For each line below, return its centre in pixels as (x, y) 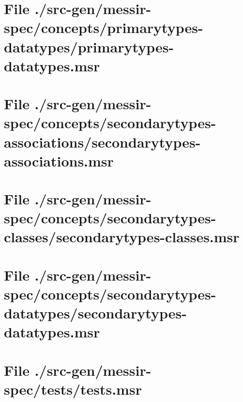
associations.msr (59, 160)
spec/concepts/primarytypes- (104, 27)
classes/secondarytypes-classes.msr (122, 237)
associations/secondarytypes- (102, 142)
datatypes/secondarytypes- (95, 313)
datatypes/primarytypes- (89, 46)
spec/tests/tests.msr (73, 389)
